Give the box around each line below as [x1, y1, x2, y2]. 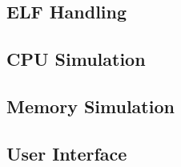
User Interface [6, 141, 127, 165]
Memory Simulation [6, 93, 175, 118]
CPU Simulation [6, 47, 146, 71]
